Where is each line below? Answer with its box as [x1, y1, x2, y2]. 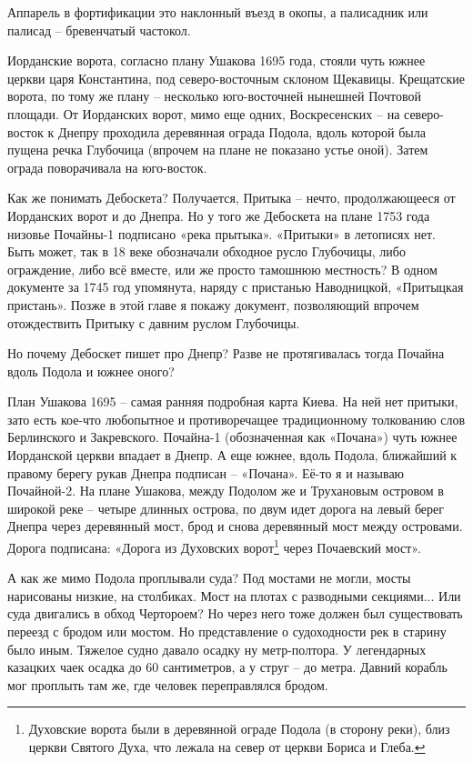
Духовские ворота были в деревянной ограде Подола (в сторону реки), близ [28, 719, 450, 738]
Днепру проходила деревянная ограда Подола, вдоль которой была [57, 122, 426, 141]
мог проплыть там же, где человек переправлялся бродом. [7, 675, 328, 694]
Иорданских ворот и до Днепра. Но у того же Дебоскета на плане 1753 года [7, 206, 430, 225]
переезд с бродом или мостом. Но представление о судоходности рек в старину [7, 622, 447, 641]
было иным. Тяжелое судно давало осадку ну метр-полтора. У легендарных [7, 639, 427, 658]
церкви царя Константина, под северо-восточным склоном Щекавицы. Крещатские [7, 68, 465, 87]
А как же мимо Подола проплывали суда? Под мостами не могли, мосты [7, 568, 411, 587]
